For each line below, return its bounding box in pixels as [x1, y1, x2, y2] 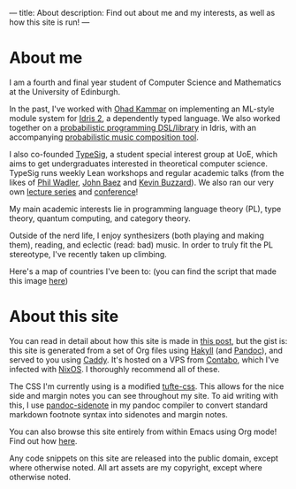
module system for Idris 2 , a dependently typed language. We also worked [9, 112, 281, 123]
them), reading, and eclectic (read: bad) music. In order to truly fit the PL [9, 239, 274, 250]
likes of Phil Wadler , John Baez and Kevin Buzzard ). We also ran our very [9, 177, 274, 187]
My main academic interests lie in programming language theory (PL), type [9, 203, 282, 214]
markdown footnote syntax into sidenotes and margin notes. [9, 409, 228, 419]
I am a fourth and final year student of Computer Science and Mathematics [9, 77, 282, 88]
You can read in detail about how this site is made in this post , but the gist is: [9, 335, 288, 346]
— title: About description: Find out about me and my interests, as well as [9, 8, 276, 18]
